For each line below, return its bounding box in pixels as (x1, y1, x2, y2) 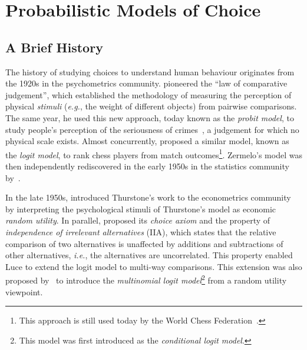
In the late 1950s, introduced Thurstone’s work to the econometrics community (5, 191, 291, 204)
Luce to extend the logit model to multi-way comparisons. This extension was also (5, 260, 302, 272)
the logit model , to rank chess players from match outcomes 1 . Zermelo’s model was (5, 146, 302, 161)
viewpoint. (5, 285, 43, 298)
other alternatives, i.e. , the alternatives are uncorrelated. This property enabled (5, 249, 293, 261)
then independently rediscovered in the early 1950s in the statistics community (5, 159, 289, 172)
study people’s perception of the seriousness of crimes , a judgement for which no (5, 123, 299, 135)
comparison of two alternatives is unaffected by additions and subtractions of (5, 237, 283, 249)
